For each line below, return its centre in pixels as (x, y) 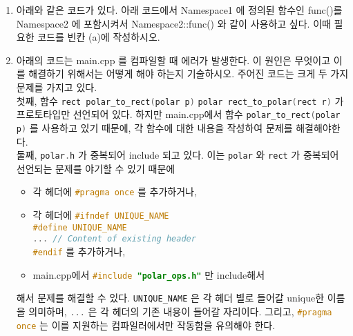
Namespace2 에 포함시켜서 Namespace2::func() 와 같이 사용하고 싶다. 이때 (173, 23)
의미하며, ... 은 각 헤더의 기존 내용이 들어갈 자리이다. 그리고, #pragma (180, 311)
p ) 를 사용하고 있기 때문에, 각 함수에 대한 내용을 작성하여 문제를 (154, 127)
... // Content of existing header (114, 239)
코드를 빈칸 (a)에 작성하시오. (99, 37)
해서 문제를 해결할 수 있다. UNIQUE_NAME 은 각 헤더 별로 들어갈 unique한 (170, 298)
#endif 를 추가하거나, (79, 251)
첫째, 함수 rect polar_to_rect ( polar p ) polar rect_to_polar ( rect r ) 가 (180, 100)
